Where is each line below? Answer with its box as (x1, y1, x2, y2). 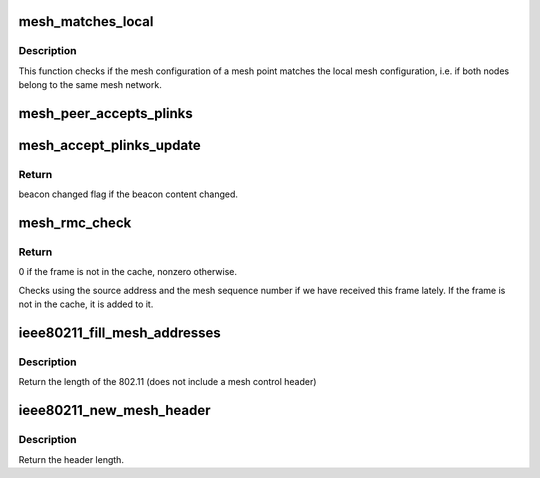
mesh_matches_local (18, 13, 154, 30)
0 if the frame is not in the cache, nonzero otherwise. (18, 266, 238, 278)
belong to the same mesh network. (18, 79, 162, 91)
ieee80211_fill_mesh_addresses (18, 325, 221, 342)
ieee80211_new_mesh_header (18, 402, 211, 419)
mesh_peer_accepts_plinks (18, 105, 194, 122)
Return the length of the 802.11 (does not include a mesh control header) (18, 376, 317, 388)
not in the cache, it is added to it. (18, 298, 154, 310)
